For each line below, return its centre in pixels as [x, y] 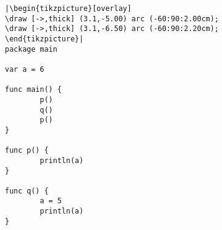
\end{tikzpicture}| [44, 39]
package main [31, 49]
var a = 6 [25, 69]
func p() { [27, 151]
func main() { [34, 90]
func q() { [27, 191]
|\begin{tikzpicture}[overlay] [68, 9]
